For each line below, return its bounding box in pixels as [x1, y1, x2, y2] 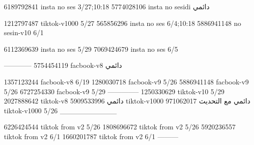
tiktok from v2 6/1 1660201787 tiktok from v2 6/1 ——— [4, 131, 178, 141]
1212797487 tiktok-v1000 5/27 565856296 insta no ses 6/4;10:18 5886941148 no [4, 18, 241, 28]
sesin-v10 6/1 [4, 27, 44, 38]
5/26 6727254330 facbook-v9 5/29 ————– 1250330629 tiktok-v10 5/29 [4, 86, 225, 96]
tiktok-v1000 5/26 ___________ [4, 105, 117, 115]
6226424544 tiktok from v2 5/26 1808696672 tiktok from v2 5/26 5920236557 [4, 122, 236, 132]
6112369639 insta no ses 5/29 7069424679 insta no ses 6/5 [4, 43, 178, 54]
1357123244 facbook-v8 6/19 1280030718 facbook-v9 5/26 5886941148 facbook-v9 [4, 76, 249, 86]
